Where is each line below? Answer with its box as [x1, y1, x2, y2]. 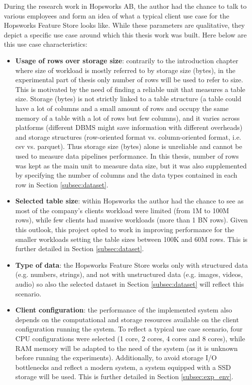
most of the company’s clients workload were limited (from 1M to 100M [15, 205, 229, 215]
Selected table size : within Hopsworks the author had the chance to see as [15, 196, 244, 206]
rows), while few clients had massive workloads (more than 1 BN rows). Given [15, 215, 248, 225]
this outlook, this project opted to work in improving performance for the [15, 224, 235, 235]
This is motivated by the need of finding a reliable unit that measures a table [15, 84, 246, 94]
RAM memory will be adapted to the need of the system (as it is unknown [15, 343, 238, 353]
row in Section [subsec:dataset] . [15, 179, 109, 189]
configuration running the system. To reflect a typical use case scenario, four [15, 324, 243, 334]
